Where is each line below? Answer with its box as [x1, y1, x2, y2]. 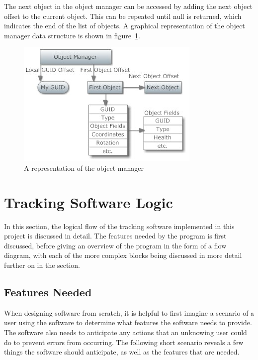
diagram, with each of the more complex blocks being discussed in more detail [4, 250, 242, 260]
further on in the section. [4, 260, 81, 270]
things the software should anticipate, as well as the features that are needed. [4, 347, 240, 357]
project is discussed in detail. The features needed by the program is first [4, 231, 227, 241]
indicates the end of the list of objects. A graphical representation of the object [4, 20, 245, 31]
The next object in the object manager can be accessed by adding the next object [4, 1, 253, 11]
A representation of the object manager [24, 162, 144, 173]
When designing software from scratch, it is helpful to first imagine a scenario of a [4, 307, 255, 318]
